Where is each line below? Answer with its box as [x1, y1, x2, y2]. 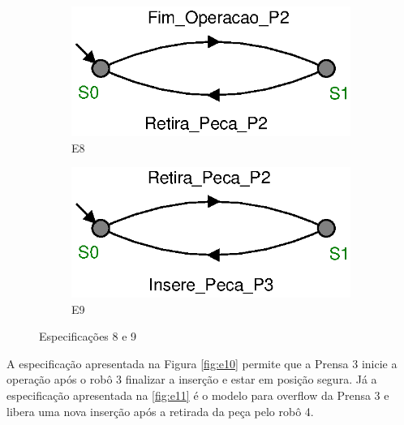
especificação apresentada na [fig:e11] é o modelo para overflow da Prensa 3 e [6, 387, 389, 403]
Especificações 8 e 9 [39, 328, 137, 345]
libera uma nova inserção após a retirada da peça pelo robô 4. [6, 402, 314, 419]
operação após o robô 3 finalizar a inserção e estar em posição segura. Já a [6, 371, 377, 388]
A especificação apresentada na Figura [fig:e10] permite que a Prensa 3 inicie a [6, 354, 398, 371]
